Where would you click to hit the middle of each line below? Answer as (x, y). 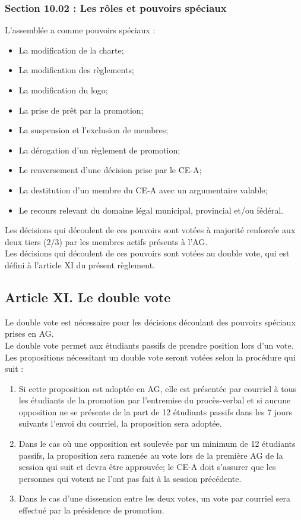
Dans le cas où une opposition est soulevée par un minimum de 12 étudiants (157, 444)
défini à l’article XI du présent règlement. (80, 264)
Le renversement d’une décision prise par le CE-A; (110, 170)
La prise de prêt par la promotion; (81, 110)
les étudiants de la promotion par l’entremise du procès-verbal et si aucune (155, 400)
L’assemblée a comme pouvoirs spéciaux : (80, 30)
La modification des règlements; (76, 70)
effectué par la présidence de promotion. (91, 510)
